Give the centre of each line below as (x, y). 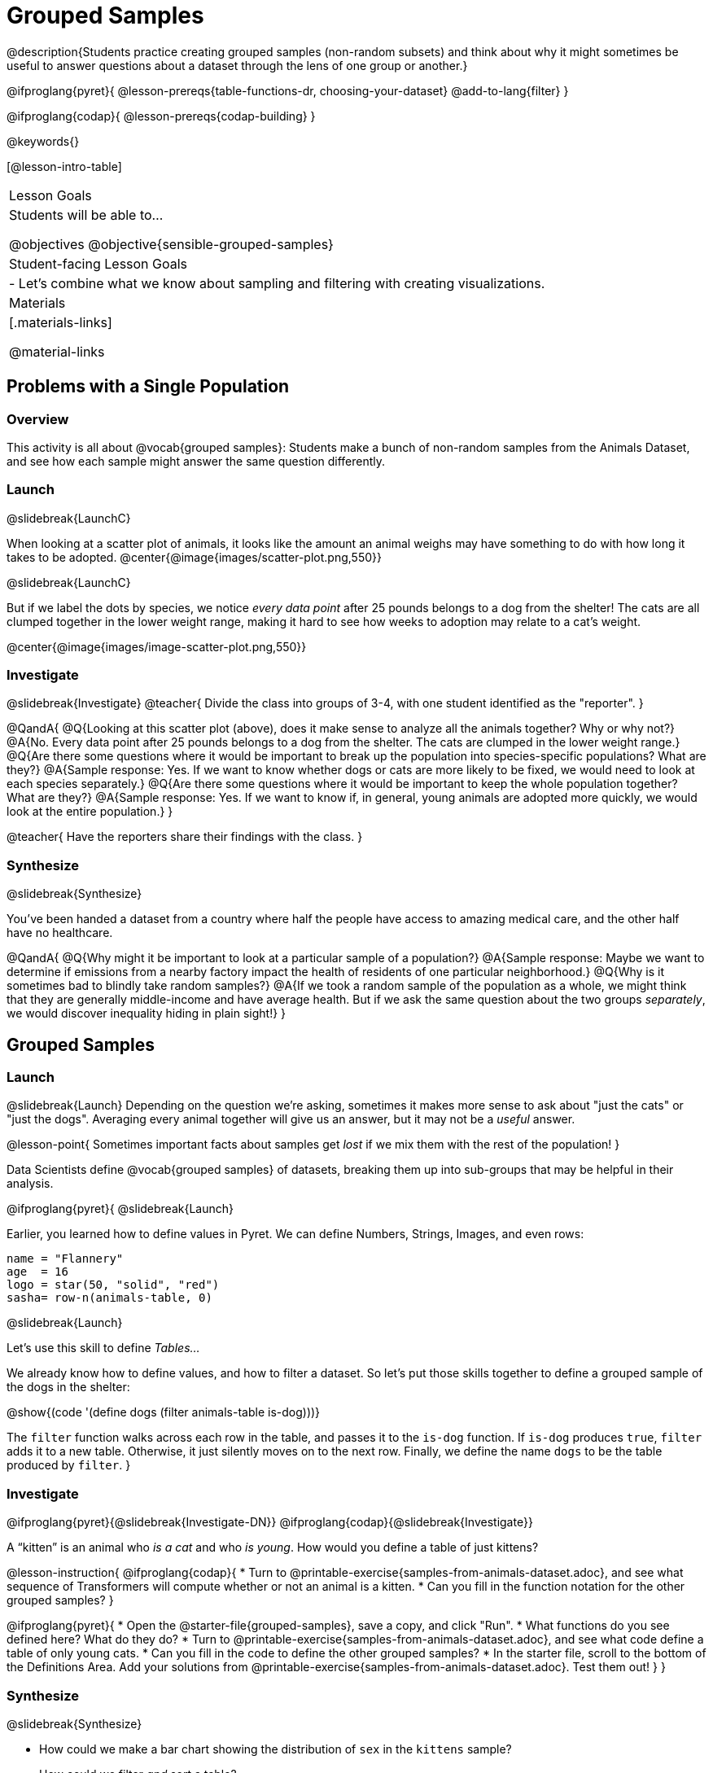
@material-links (57, 351)
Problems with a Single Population (148, 387)
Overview (38, 419)
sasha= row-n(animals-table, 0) (109, 1298)
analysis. (30, 1184)
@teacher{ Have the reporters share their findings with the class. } (185, 837)
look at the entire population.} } (90, 812)
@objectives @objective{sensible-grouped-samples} (171, 244)
